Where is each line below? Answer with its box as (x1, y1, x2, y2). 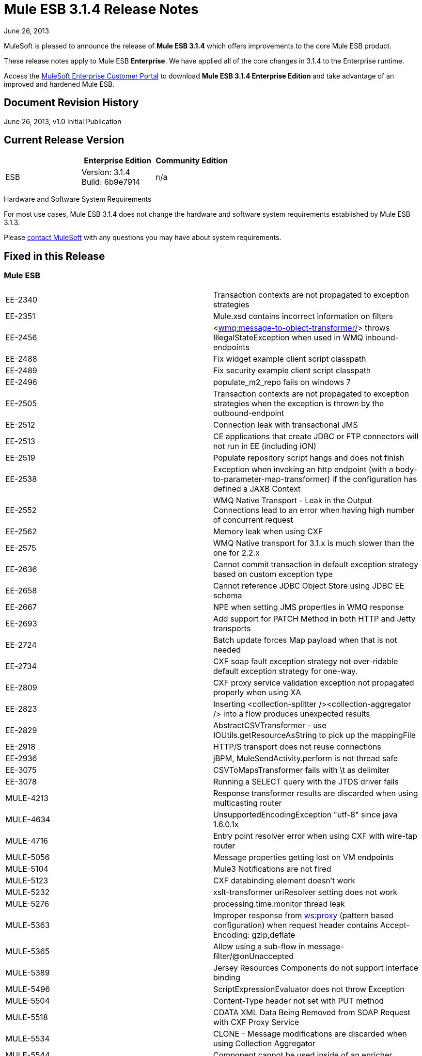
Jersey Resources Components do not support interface (213, 962, 419, 973)
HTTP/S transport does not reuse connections (213, 741, 381, 752)
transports (213, 623, 251, 633)
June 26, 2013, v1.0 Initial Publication (4, 117, 122, 126)
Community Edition (156, 156, 228, 166)
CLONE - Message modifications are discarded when (213, 1028, 407, 1039)
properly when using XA (213, 687, 301, 697)
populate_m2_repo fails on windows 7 (213, 377, 351, 387)
